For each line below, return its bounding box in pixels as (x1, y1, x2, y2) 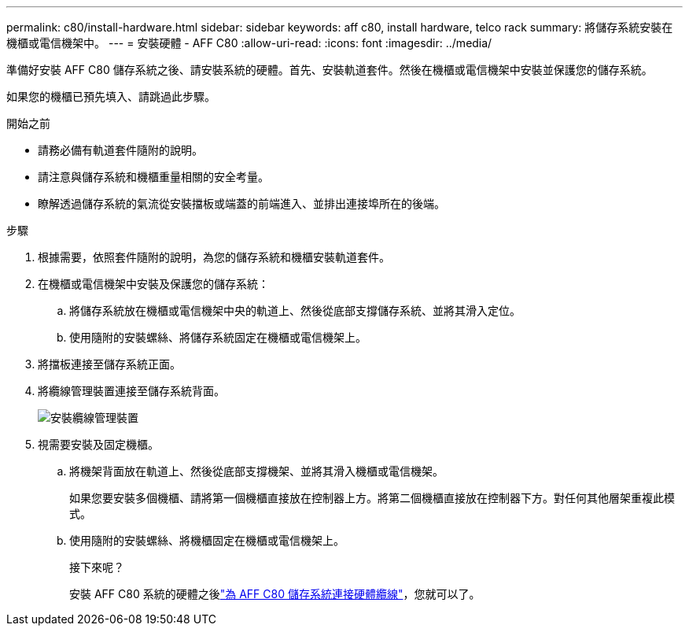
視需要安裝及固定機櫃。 (38, 438, 159, 451)
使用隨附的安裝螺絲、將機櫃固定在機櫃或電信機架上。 (69, 534, 344, 547)
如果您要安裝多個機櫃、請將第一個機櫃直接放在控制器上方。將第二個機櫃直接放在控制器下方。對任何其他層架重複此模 (69, 491, 675, 504)
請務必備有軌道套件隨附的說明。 (38, 143, 203, 157)
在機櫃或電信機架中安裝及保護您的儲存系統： (38, 277, 269, 290)
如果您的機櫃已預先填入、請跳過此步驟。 (6, 90, 216, 103)
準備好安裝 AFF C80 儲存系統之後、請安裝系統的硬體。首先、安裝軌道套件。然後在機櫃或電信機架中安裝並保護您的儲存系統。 (6, 63, 653, 76)
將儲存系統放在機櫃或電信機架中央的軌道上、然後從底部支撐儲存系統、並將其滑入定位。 (69, 304, 521, 317)
